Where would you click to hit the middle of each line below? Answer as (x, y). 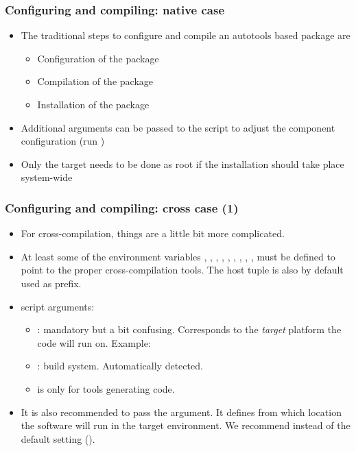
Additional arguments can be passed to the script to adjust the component (178, 127)
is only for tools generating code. (106, 388)
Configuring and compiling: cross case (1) (122, 207)
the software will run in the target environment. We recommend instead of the (186, 425)
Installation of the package (93, 104)
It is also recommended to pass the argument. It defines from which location (181, 412)
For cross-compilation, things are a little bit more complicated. (153, 233)
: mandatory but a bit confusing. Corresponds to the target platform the (189, 329)
